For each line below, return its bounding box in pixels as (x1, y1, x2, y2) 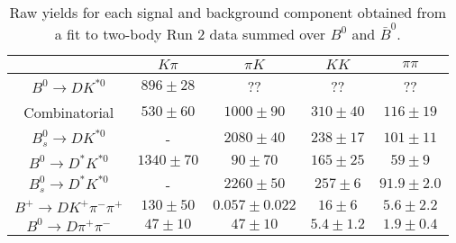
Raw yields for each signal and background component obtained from (9, 2, 447, 22)
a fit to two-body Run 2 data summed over (54, 22, 326, 44)
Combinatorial (23, 101, 114, 122)
